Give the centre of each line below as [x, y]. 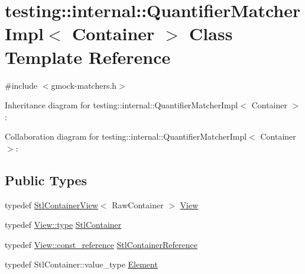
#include [21, 85]
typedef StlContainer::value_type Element [81, 264]
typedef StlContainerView [51, 204]
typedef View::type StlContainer [63, 225]
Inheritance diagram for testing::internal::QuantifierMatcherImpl [121, 105]
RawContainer [138, 204]
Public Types [46, 180]
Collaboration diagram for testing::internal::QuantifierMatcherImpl [126, 136]
